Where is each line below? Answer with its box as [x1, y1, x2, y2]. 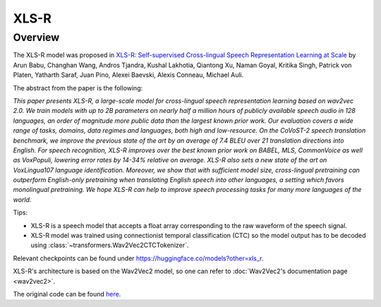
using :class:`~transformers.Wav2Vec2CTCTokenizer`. [30, 241, 189, 250]
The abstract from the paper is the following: [13, 83, 143, 92]
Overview [13, 31, 60, 44]
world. [13, 195, 32, 204]
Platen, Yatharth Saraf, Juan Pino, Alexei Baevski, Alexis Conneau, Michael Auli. [13, 71, 244, 79]
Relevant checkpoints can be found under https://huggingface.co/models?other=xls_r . [13, 254, 264, 263]
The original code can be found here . [13, 289, 121, 298]
